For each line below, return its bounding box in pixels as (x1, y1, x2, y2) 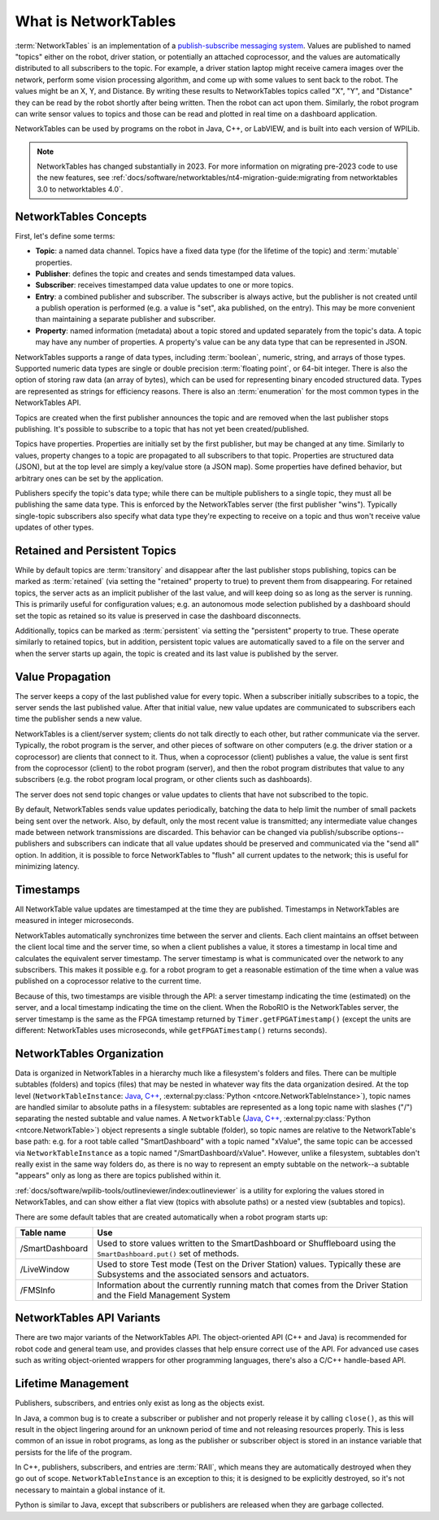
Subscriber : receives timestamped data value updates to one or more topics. (35, 280, 294, 290)
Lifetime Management (15, 1377, 129, 1390)
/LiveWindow (20, 1263, 70, 1275)
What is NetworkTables (15, 12, 176, 30)
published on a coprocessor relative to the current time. (15, 976, 202, 986)
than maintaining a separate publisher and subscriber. (35, 314, 216, 324)
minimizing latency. (15, 862, 80, 872)
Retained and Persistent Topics (15, 543, 176, 557)
